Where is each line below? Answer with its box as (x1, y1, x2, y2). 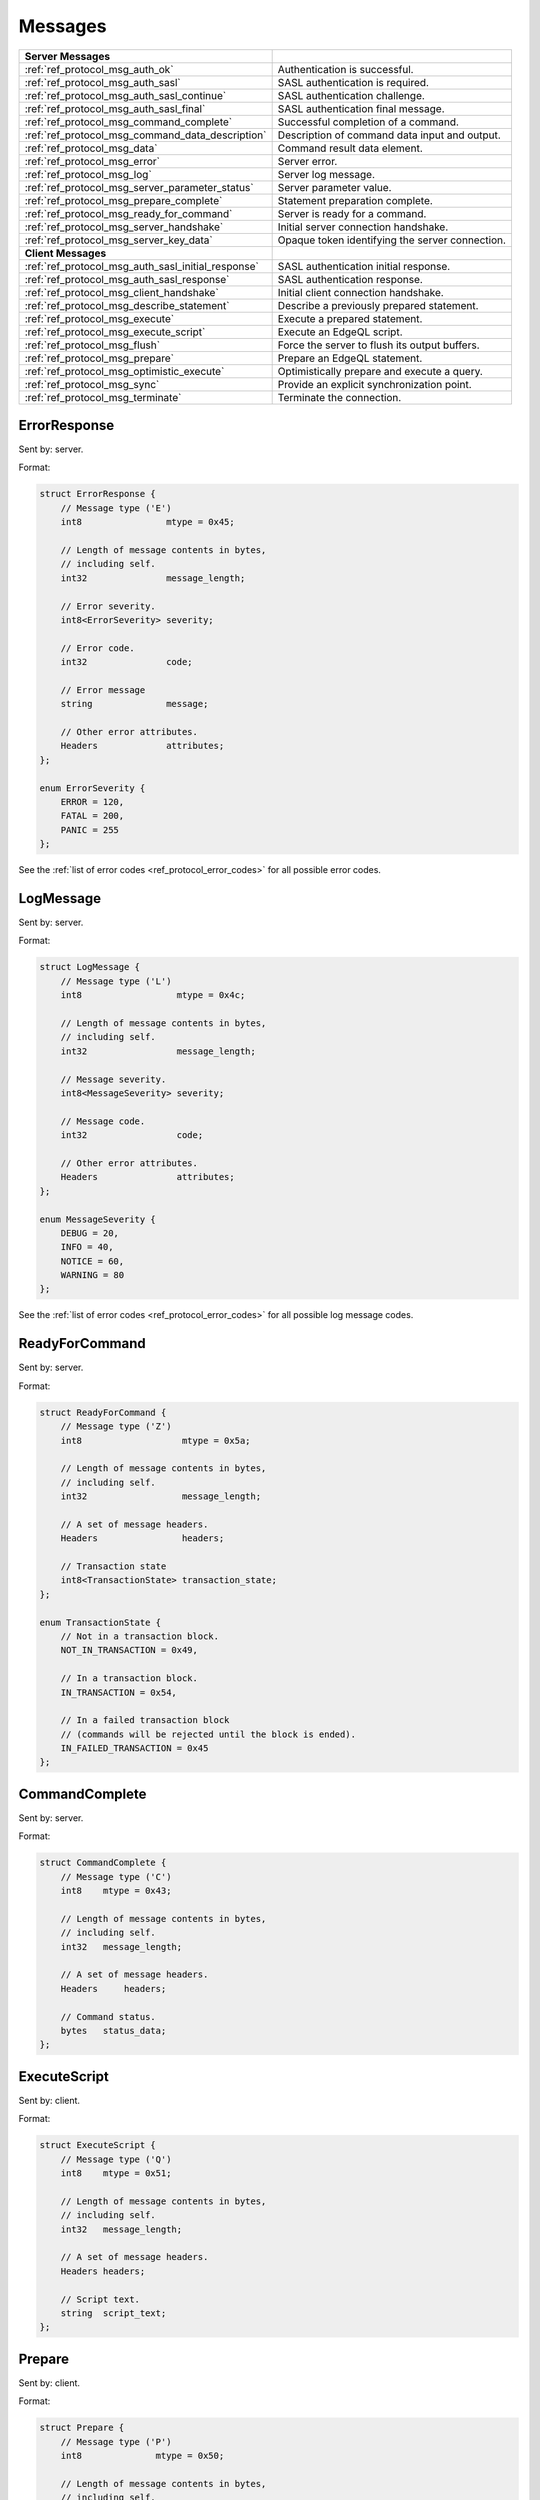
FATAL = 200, (60, 810, 125, 822)
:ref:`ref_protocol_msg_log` (24, 167, 152, 181)
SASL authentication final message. (277, 101, 445, 115)
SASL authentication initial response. (277, 259, 451, 273)
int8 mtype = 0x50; (60, 2450, 225, 2462)
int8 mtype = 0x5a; (60, 1435, 251, 1446)
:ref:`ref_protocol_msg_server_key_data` (24, 233, 214, 247)
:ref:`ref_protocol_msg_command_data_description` (24, 128, 267, 142)
